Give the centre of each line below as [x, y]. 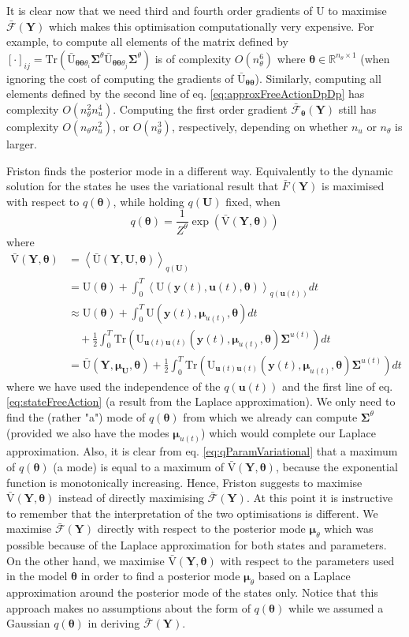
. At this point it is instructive [320, 498]
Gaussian [28, 623]
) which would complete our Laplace [288, 432]
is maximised [353, 186]
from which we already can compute [270, 416]
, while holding [149, 201]
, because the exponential [336, 466]
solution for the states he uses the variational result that [143, 186]
